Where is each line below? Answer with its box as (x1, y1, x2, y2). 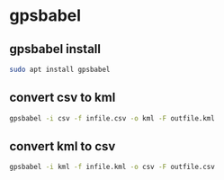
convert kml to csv (9, 139, 116, 154)
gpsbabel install (9, 41, 102, 57)
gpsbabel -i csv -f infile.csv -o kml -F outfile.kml (9, 113, 216, 122)
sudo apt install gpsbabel (9, 65, 111, 74)
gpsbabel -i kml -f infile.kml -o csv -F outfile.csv (9, 163, 216, 172)
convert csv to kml (9, 90, 116, 105)
